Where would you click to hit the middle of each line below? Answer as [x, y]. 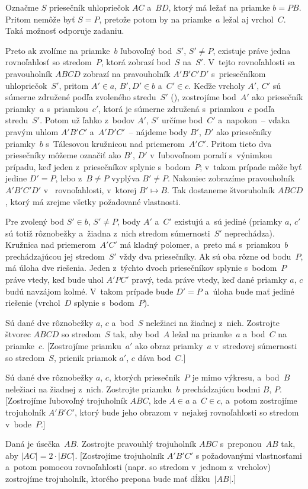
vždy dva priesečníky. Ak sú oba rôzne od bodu [205, 256]
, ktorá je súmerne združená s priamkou [171, 108]
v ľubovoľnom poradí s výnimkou [211, 155]
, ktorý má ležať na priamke [219, 7]
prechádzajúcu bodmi [222, 389]
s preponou [241, 444]
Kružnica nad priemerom [51, 245]
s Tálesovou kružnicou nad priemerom [115, 143]
